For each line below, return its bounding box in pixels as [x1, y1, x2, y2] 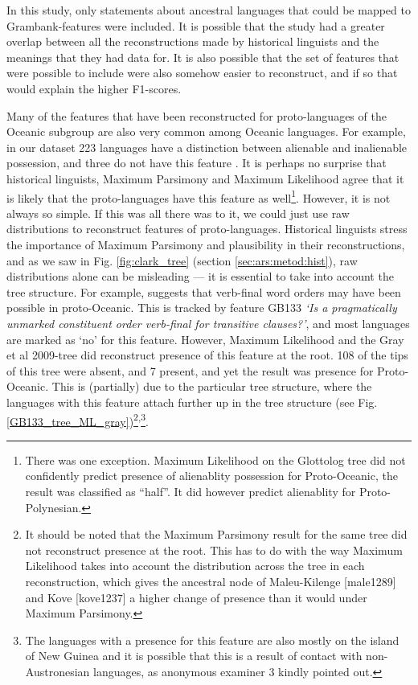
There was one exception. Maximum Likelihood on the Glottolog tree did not [25, 451, 406, 468]
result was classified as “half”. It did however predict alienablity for [25, 482, 356, 499]
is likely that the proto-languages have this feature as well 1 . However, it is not [6, 187, 391, 206]
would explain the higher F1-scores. [6, 80, 182, 96]
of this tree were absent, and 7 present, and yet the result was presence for [6, 362, 374, 379]
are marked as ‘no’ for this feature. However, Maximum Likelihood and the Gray [6, 330, 404, 347]
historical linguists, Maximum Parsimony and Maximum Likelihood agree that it [6, 170, 404, 187]
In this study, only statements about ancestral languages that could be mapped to [6, 2, 411, 18]
